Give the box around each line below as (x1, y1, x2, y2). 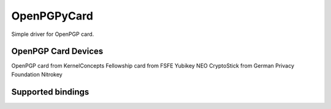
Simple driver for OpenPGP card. (11, 30, 94, 38)
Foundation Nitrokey (11, 71, 63, 78)
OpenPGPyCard (11, 9, 93, 23)
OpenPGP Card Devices (11, 46, 104, 57)
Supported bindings (11, 86, 89, 97)
